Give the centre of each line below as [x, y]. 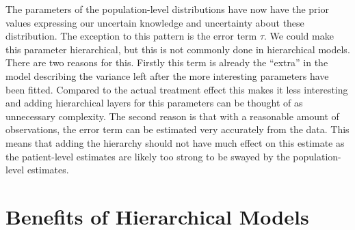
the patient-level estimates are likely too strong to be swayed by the [148, 156]
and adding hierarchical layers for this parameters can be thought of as [154, 103]
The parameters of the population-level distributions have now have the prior [167, 9]
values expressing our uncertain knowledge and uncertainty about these [155, 22]
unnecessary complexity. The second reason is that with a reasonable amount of [172, 116]
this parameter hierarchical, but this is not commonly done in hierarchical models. [178, 49]
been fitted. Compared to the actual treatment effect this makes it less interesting [177, 89]
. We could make [299, 36]
